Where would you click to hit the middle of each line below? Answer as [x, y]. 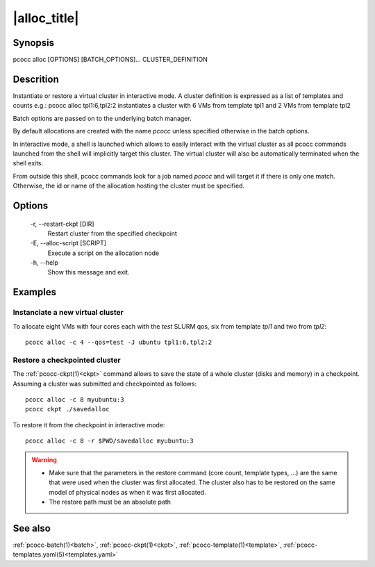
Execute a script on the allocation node [103, 253]
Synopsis [34, 43]
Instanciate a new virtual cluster [68, 313]
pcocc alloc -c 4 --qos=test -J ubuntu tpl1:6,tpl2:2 [118, 342]
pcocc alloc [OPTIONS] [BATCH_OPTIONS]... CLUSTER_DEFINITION [110, 60]
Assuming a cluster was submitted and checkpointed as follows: [105, 384]
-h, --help [44, 263]
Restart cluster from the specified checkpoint [112, 233]
